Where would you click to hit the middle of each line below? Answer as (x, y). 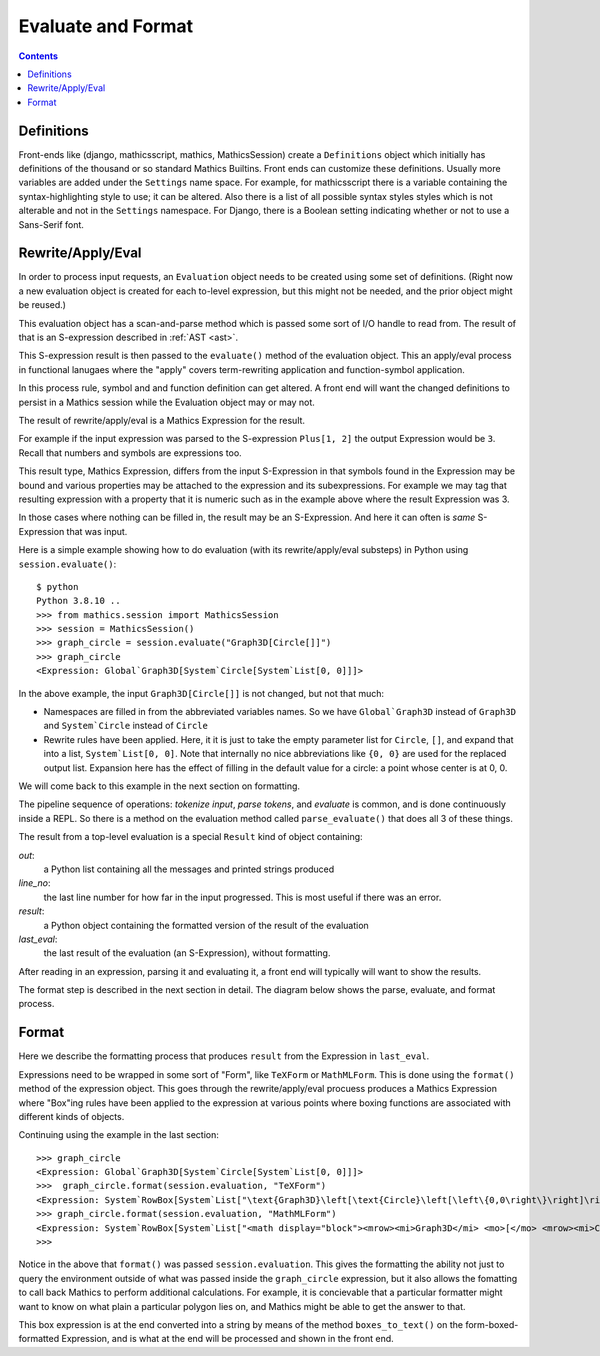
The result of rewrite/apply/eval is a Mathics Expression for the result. (161, 420)
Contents (38, 56)
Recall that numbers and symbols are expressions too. (130, 452)
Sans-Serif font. (51, 224)
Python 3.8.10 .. (78, 601)
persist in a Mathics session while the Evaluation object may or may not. (166, 402)
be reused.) (42, 305)
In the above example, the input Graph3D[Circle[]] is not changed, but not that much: (201, 693)
